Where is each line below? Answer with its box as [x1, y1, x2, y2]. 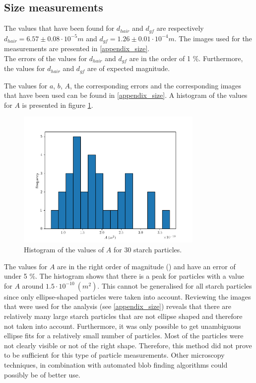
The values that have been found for [4, 23, 115, 33]
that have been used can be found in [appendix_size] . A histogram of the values [4, 90, 248, 100]
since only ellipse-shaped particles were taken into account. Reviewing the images [4, 291, 251, 302]
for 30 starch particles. [114, 244, 182, 254]
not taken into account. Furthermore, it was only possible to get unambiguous [4, 320, 241, 331]
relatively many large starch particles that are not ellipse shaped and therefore [4, 310, 243, 321]
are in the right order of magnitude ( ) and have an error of [57, 261, 236, 271]
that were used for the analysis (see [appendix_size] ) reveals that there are [4, 301, 231, 311]
